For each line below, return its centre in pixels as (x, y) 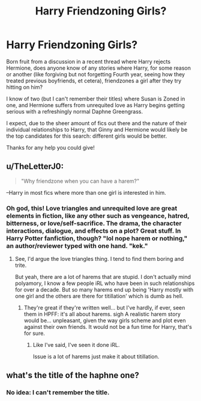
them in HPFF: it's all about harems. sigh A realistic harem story (102, 314)
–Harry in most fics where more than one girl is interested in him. (86, 192)
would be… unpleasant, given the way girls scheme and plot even (105, 320)
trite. (21, 265)
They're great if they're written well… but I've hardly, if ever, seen (104, 308)
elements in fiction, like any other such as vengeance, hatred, (98, 216)
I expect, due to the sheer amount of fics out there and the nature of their (97, 123)
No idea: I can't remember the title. (58, 393)
